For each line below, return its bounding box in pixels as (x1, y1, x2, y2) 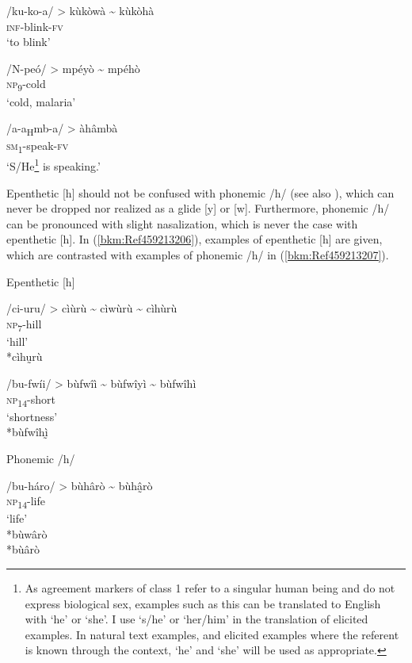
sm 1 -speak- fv (6, 137, 69, 156)
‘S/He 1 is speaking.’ (6, 155, 101, 174)
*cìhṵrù (6, 348, 43, 365)
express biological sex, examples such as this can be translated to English (25, 595, 381, 611)
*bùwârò (6, 525, 48, 542)
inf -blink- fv (6, 17, 63, 34)
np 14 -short (6, 390, 55, 409)
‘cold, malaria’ (6, 93, 76, 109)
